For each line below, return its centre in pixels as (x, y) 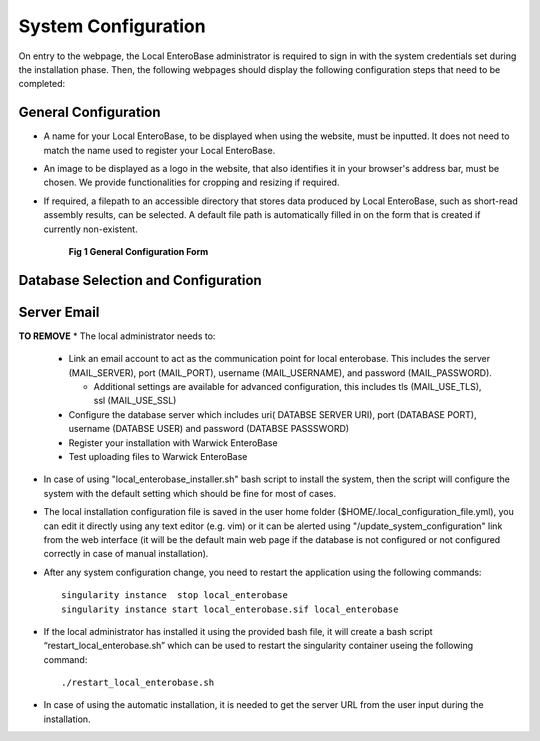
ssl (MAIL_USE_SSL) (135, 401)
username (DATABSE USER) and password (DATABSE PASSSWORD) (209, 429)
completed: (41, 84)
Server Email (59, 311)
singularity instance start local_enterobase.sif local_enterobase (230, 609)
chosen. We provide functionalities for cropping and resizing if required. (191, 182)
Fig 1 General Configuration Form (138, 251)
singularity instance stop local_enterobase (175, 595)
